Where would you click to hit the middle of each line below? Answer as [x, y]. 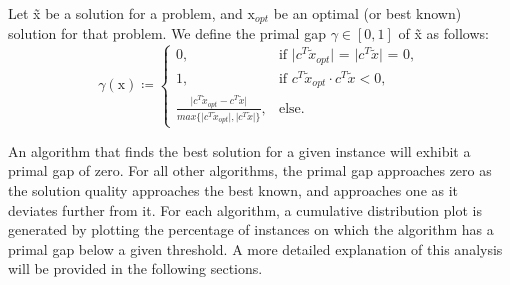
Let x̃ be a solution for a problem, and [125, 13]
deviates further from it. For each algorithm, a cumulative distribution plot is [245, 209]
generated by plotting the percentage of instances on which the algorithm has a [251, 229]
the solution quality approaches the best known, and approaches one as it [233, 189]
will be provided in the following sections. [135, 268]
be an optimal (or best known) [367, 13]
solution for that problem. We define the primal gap [167, 33]
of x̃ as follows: [443, 33]
